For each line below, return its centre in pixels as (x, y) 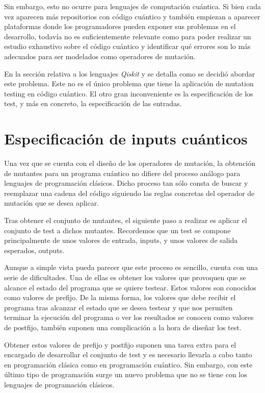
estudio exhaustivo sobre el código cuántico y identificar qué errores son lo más (127, 46)
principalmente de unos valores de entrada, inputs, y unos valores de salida (121, 240)
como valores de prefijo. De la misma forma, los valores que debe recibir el (120, 297)
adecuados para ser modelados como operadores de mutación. (100, 56)
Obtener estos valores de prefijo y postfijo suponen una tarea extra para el (120, 344)
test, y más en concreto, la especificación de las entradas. (93, 103)
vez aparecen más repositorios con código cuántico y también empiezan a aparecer (132, 16)
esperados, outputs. (34, 250)
